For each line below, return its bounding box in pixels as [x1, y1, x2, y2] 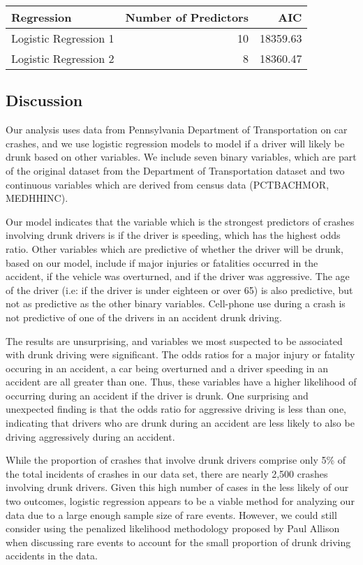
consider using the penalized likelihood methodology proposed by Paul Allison [6, 521, 340, 536]
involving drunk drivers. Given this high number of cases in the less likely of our [6, 480, 349, 494]
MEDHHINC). [6, 191, 68, 205]
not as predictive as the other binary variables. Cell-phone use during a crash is [6, 296, 346, 311]
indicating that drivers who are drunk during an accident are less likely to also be [6, 416, 355, 430]
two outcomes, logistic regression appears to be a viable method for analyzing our [6, 494, 355, 508]
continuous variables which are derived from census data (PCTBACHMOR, [6, 177, 329, 191]
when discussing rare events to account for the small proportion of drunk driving [6, 534, 351, 549]
